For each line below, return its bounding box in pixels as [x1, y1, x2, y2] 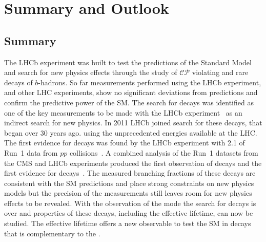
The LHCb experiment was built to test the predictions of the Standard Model [4, 57, 252, 67]
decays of [4, 77, 33, 87]
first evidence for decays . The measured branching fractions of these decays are [4, 167, 256, 178]
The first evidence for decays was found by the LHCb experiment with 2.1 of [4, 137, 245, 148]
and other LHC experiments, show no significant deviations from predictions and [4, 87, 258, 98]
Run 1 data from [4, 147, 58, 158]
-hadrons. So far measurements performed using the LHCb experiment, [38, 77, 261, 87]
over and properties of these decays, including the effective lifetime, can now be [4, 208, 253, 218]
